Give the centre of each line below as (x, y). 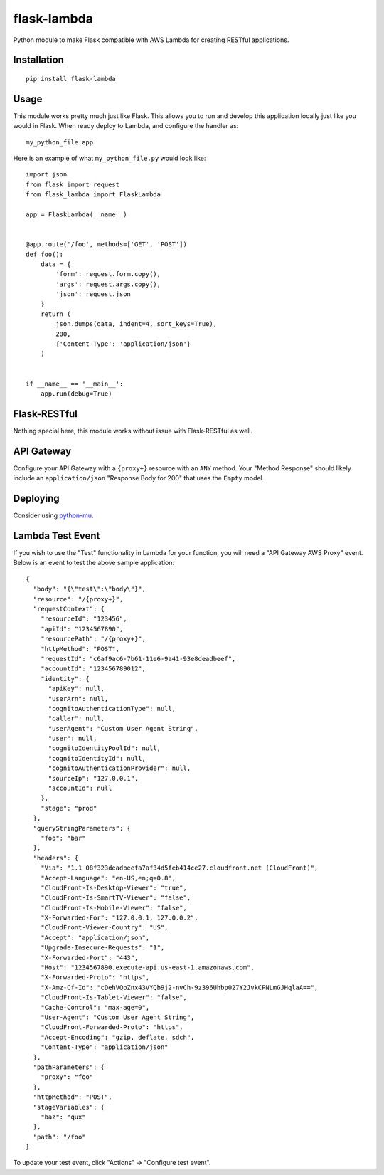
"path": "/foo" (59, 1137)
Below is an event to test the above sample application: (94, 563)
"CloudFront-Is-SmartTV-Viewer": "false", (116, 898)
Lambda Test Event (57, 536)
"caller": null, (76, 718)
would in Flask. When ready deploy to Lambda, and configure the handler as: (126, 126)
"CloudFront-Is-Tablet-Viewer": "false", (114, 997)
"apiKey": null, (76, 689)
